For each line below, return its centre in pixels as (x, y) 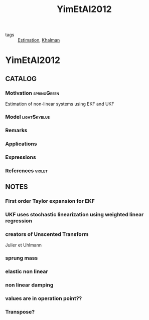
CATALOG (21, 79)
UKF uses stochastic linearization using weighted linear (74, 214)
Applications (21, 144)
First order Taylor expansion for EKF (50, 201)
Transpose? (20, 311)
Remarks (16, 130)
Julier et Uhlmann (23, 245)
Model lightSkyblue (28, 117)
